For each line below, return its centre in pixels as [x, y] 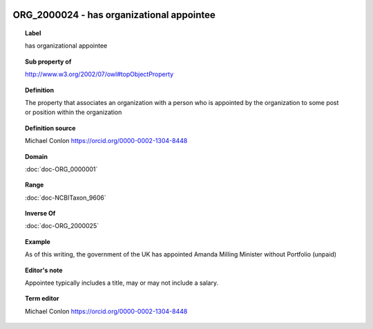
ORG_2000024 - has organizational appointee [114, 15]
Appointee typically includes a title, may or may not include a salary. [122, 283]
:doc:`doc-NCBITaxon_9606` [66, 198]
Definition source [50, 128]
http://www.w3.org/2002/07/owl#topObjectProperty [99, 74]
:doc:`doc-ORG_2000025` [62, 226]
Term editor [42, 299]
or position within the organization [74, 112]
